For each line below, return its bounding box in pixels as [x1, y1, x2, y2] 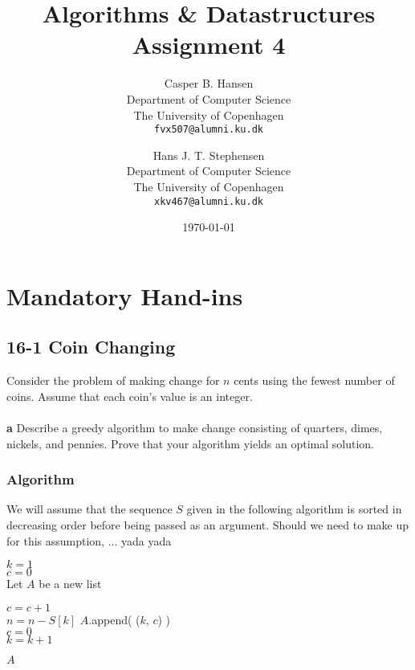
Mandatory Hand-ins [6, 279, 243, 312]
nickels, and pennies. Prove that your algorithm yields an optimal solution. [6, 435, 374, 451]
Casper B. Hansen [164, 75, 254, 92]
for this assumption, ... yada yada [6, 532, 172, 549]
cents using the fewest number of [234, 372, 395, 389]
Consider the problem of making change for [6, 372, 220, 389]
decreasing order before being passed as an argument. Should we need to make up [6, 516, 409, 533]
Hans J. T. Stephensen [153, 146, 265, 163]
